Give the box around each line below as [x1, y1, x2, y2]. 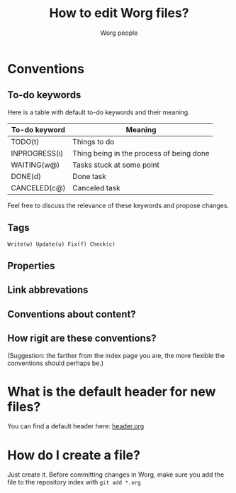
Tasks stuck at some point [72, 160, 159, 170]
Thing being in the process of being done [72, 148, 210, 158]
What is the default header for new [7, 384, 216, 399]
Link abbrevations [7, 284, 89, 296]
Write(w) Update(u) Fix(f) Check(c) [7, 240, 116, 248]
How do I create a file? [7, 447, 140, 463]
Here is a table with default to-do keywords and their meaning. [7, 108, 190, 117]
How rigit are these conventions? [7, 332, 157, 345]
